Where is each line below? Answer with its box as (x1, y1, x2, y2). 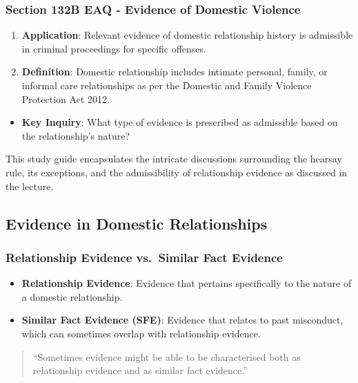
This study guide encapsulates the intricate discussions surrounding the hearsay (6, 151, 342, 166)
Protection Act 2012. (21, 91, 110, 106)
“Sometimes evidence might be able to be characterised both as (32, 349, 301, 364)
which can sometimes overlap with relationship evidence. (21, 326, 261, 340)
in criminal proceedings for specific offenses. (21, 41, 206, 55)
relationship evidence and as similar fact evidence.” (32, 363, 248, 377)
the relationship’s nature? (21, 128, 130, 142)
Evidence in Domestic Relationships (6, 212, 268, 234)
